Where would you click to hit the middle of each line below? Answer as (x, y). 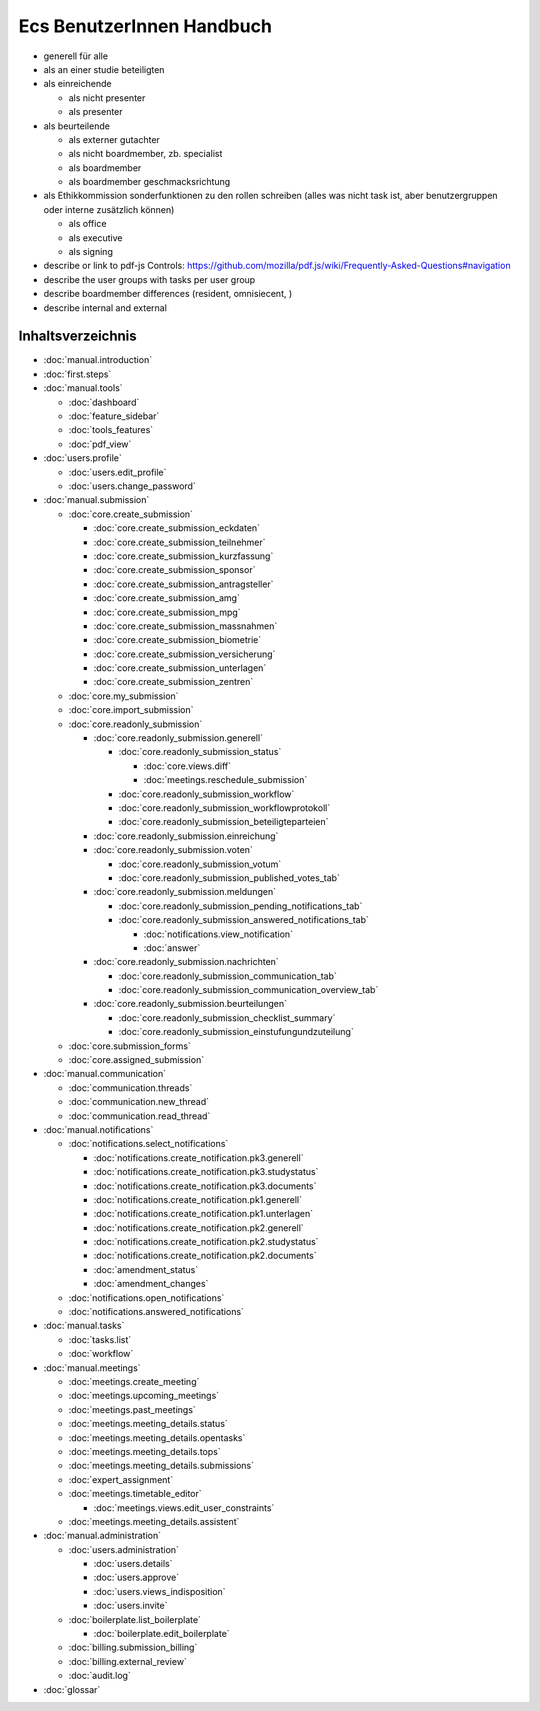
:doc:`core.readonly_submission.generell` (178, 738)
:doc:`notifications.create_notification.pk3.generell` (198, 1157)
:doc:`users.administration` (124, 1549)
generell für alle (76, 56)
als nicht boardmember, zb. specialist (145, 154)
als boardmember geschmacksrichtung (149, 182)
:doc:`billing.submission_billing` (133, 1647)
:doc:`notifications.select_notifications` (148, 1144)
